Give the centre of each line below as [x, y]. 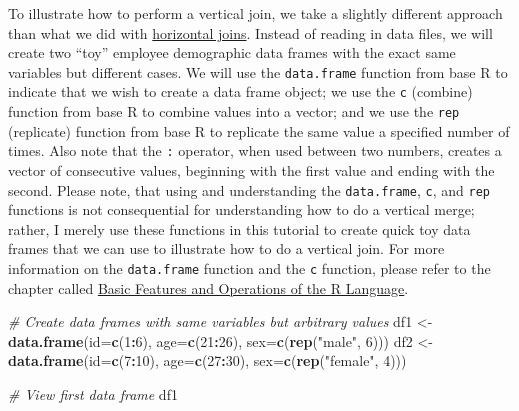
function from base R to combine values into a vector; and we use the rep [234, 111]
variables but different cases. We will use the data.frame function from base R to [258, 71]
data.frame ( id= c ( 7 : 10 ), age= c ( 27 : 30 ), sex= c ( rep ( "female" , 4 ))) [207, 360]
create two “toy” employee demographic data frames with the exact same [232, 52]
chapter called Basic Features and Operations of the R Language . [208, 287]
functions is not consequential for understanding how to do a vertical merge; [241, 209]
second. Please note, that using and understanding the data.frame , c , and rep [249, 189]
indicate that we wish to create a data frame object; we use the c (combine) [240, 91]
